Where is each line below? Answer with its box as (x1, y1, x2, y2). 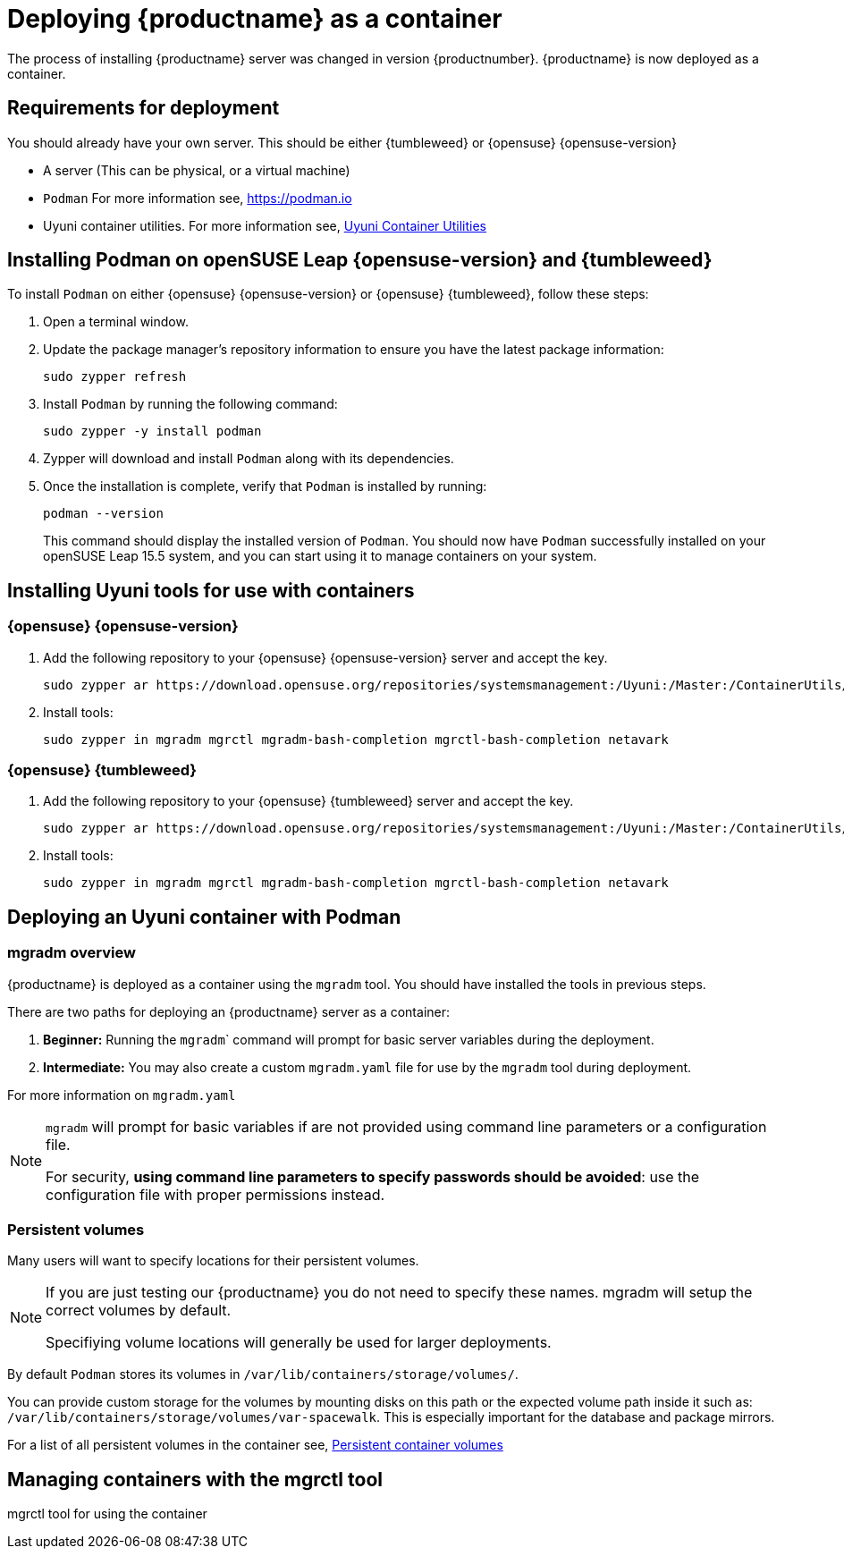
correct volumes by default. (46, 1301, 232, 1320)
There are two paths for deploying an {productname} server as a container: (7, 1003, 451, 1019)
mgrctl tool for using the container (7, 1506, 207, 1522)
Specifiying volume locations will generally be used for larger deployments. (46, 1333, 552, 1352)
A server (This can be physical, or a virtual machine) (43, 162, 350, 178)
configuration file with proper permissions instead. (46, 1185, 385, 1204)
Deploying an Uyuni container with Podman (7, 905, 401, 928)
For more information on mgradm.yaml (7, 1087, 236, 1103)
